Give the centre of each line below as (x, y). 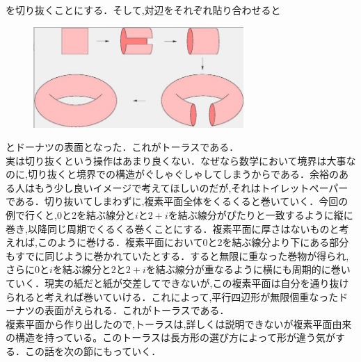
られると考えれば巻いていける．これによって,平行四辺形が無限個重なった (172, 296)
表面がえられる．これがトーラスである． (137, 310)
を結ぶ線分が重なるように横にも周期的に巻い (248, 269)
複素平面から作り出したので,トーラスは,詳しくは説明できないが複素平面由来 (179, 323)
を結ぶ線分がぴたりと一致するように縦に (260, 215)
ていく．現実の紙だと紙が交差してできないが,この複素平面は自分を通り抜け (177, 283)
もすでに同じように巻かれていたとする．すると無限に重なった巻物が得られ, (177, 255)
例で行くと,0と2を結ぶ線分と (70, 215)
